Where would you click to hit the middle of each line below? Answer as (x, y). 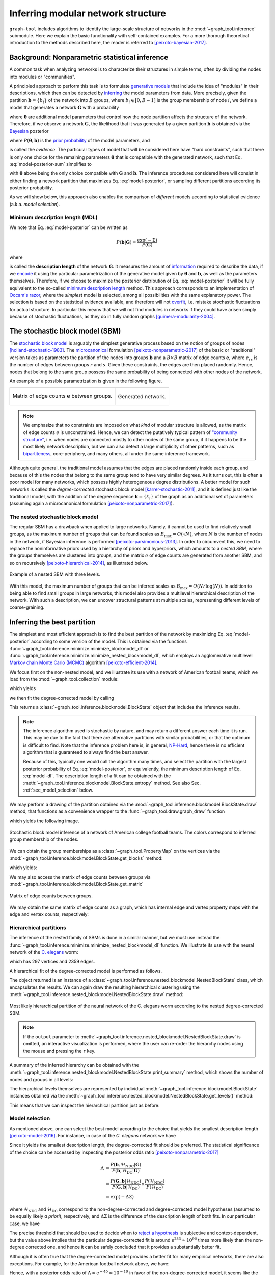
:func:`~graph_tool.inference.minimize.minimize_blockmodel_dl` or (79, 648)
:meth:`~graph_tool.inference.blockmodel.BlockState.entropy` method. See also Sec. (112, 783)
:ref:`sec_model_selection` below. (58, 790)
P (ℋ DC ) (155, 1187)
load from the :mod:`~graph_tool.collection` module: (64, 679)
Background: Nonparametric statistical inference (89, 57)
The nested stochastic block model (54, 517)
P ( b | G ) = (127, 242)
